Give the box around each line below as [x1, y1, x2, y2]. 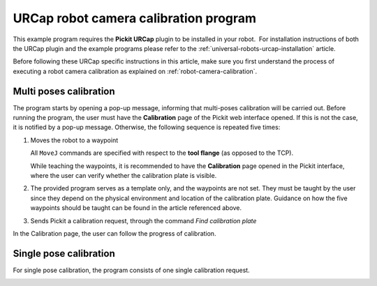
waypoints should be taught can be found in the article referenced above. [30, 204, 242, 212]
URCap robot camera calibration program [13, 10, 257, 26]
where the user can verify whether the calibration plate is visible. [30, 171, 217, 179]
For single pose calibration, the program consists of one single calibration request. [13, 266, 251, 274]
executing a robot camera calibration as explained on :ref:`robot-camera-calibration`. [13, 67, 258, 75]
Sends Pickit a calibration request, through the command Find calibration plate [30, 216, 257, 225]
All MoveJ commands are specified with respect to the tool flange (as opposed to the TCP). [30, 149, 293, 157]
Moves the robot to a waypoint [30, 136, 119, 144]
